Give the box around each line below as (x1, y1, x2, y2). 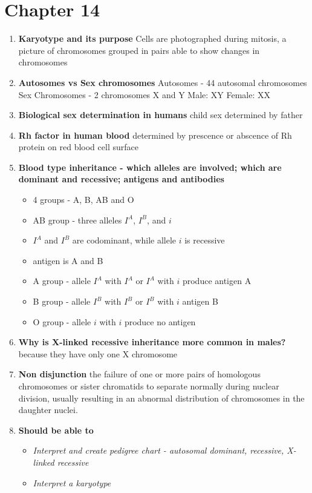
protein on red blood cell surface (18, 141, 138, 153)
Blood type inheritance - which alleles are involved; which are (18, 160, 282, 173)
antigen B (182, 295, 218, 308)
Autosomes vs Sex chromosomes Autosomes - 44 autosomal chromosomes (18, 76, 307, 88)
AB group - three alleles (33, 213, 122, 226)
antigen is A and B (33, 254, 103, 266)
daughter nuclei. (18, 403, 78, 416)
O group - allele (33, 315, 91, 328)
